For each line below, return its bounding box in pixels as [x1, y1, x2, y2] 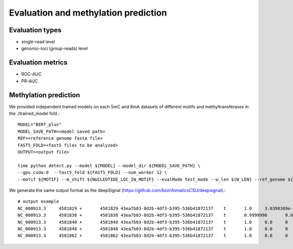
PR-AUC [21, 78, 38, 84]
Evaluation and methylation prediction [9, 7, 167, 18]
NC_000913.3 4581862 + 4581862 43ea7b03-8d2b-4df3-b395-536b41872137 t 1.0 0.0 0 [18, 233, 288, 239]
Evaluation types [9, 26, 62, 34]
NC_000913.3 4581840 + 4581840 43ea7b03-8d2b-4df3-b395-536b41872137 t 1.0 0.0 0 [18, 219, 288, 225]
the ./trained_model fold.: [9, 110, 60, 117]
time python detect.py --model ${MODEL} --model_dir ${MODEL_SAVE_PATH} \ [18, 163, 201, 168]
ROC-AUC [21, 71, 42, 77]
